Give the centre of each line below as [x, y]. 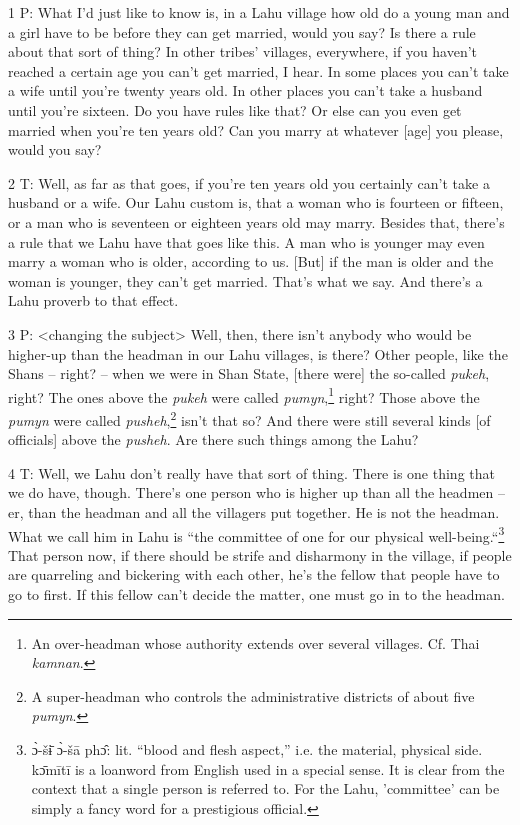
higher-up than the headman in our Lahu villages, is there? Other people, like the [258, 353]
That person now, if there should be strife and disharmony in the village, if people [260, 554]
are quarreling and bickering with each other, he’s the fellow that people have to [254, 574]
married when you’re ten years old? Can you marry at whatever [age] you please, [256, 129]
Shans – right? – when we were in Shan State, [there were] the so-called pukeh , [249, 373]
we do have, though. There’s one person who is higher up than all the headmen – [256, 492]
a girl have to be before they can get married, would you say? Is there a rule [242, 31]
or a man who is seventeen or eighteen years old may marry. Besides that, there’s [256, 221]
